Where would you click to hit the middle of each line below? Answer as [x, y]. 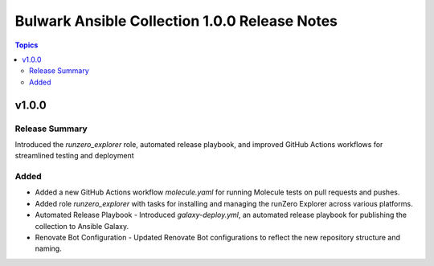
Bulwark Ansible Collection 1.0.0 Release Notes [176, 21]
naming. [48, 248]
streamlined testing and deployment [74, 156]
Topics [27, 45]
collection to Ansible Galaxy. [82, 226]
